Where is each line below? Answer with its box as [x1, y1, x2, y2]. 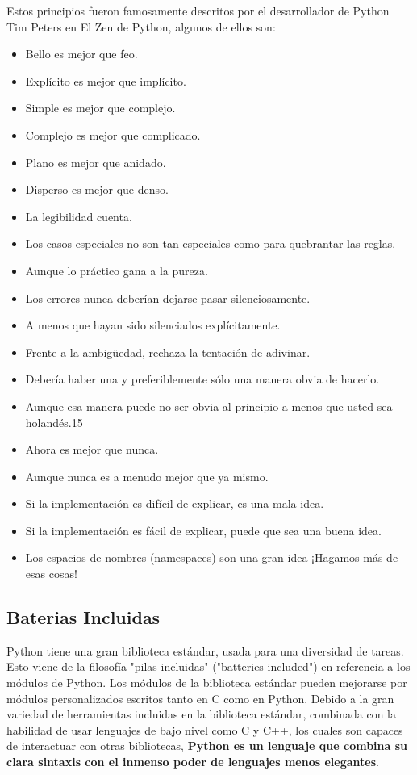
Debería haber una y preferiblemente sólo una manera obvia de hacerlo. [25, 371, 380, 387]
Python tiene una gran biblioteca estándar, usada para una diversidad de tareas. [6, 642, 404, 659]
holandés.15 [25, 413, 83, 430]
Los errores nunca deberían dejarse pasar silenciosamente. [25, 289, 311, 306]
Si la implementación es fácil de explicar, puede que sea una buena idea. [25, 522, 382, 538]
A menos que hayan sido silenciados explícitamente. [25, 316, 281, 333]
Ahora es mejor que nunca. [25, 441, 159, 458]
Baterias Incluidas [6, 605, 161, 630]
